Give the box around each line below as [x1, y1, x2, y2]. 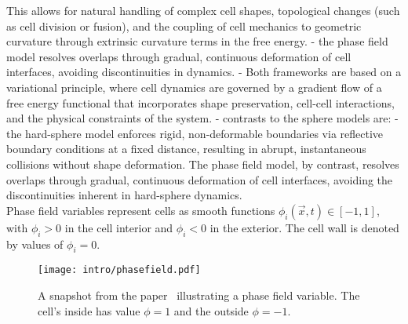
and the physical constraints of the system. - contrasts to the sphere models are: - [6, 110, 399, 126]
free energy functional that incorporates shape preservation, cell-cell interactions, [6, 94, 395, 111]
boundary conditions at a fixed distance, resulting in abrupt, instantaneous [6, 140, 366, 157]
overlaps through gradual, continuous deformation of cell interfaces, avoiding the [6, 171, 393, 187]
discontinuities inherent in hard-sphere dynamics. [6, 187, 242, 203]
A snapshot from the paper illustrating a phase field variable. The [38, 286, 360, 303]
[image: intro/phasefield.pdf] [38, 264, 201, 276]
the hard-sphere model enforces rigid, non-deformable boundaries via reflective [6, 125, 384, 141]
